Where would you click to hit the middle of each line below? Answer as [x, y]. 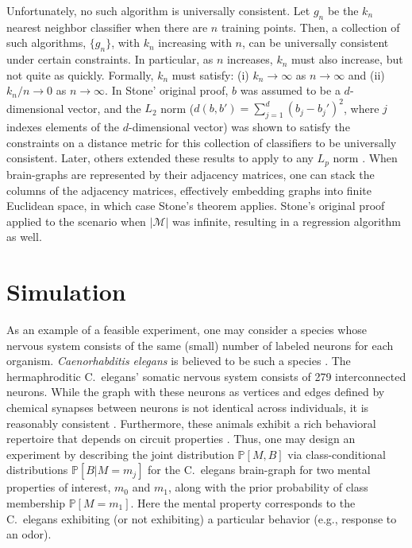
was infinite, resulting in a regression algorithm [287, 221]
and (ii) [366, 74]
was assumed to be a [290, 90]
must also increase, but [347, 59]
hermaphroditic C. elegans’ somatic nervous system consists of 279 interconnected [206, 376]
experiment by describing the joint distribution [120, 454]
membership [36, 502]
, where [362, 108]
